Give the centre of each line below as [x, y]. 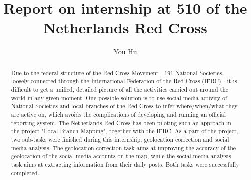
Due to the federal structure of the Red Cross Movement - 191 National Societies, [117, 73]
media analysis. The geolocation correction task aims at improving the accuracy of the [124, 147]
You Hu [125, 52]
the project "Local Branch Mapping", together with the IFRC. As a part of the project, [125, 131]
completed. [25, 172]
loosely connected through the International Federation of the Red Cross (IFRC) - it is [124, 81]
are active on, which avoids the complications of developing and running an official [119, 114]
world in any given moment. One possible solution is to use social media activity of [119, 97]
